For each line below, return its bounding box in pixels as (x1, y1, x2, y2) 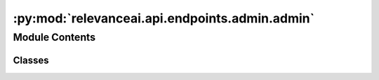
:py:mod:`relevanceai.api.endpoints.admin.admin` (13, 11, 315, 26)
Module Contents (13, 31, 96, 44)
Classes (13, 54, 49, 66)
